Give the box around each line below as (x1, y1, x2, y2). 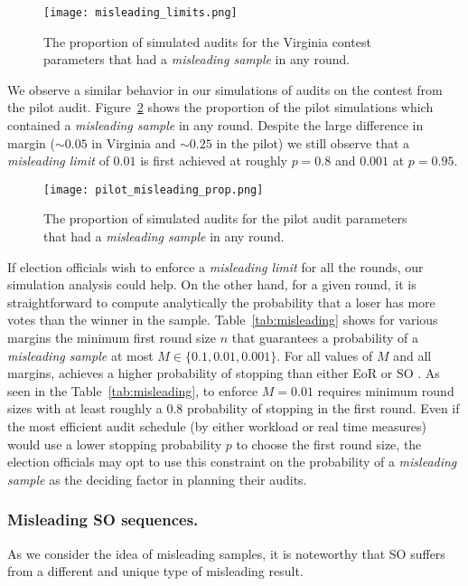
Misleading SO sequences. (7, 508, 199, 531)
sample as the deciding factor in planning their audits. (7, 469, 307, 488)
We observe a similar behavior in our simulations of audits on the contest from (7, 80, 443, 99)
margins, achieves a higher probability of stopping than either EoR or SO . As (7, 364, 440, 383)
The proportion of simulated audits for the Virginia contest (43, 32, 371, 51)
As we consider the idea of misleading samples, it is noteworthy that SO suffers (7, 543, 445, 562)
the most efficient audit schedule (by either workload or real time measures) (7, 417, 427, 435)
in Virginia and (91, 133, 176, 152)
